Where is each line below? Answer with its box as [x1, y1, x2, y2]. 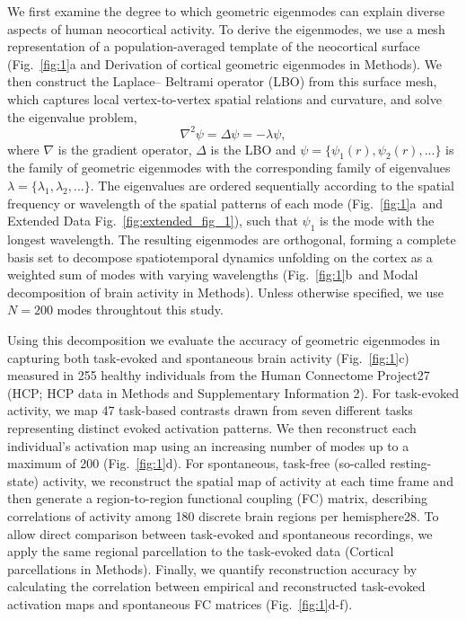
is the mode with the [320, 211, 435, 230]
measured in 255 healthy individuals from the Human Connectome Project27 [7, 366, 430, 385]
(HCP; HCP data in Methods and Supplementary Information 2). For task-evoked [7, 383, 459, 402]
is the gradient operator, [57, 139, 192, 158]
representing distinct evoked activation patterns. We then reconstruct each [7, 418, 417, 437]
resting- [390, 454, 432, 473]
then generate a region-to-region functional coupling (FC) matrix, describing [7, 489, 427, 508]
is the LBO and [210, 139, 296, 158]
